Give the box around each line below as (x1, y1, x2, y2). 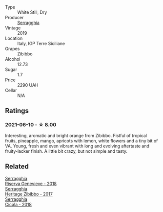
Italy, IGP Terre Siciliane (17, 41, 65, 46)
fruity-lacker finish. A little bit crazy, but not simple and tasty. (5, 148, 128, 154)
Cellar (5, 88, 17, 93)
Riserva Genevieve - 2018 (5, 181, 57, 187)
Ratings (5, 107, 29, 115)
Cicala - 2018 (5, 201, 32, 207)
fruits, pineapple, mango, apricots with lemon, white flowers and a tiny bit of (5, 138, 158, 143)
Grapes (5, 46, 20, 51)
